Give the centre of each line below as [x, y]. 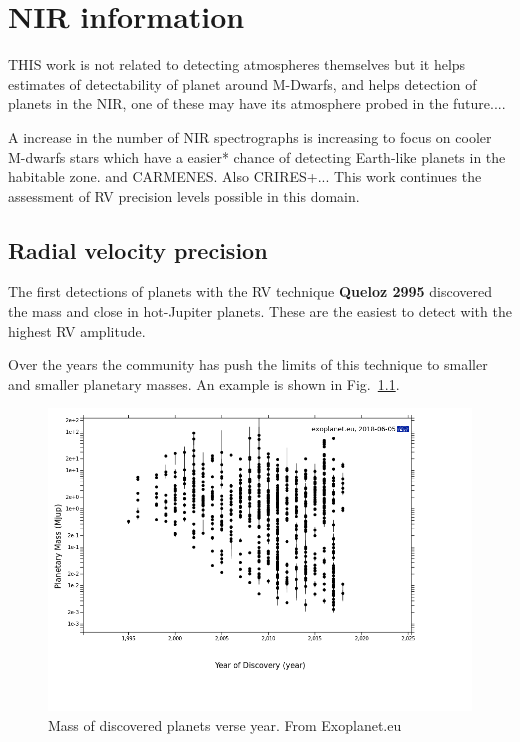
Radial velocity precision [138, 249]
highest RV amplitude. [77, 330]
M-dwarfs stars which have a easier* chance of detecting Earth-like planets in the [257, 156]
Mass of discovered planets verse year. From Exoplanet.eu [225, 724]
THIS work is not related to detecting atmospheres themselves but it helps [237, 64]
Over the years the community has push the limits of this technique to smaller [248, 364]
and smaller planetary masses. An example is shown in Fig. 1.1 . [204, 383]
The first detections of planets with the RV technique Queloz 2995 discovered [250, 291]
